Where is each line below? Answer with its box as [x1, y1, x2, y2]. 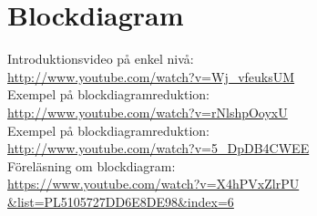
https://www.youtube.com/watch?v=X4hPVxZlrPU [7, 174, 300, 193]
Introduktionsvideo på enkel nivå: [7, 49, 194, 68]
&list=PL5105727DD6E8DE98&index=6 [7, 191, 234, 211]
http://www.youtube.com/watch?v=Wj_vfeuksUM [7, 67, 295, 86]
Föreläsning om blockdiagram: [7, 156, 176, 175]
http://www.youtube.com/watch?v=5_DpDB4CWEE [7, 139, 310, 158]
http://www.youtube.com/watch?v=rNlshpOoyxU [7, 102, 288, 121]
